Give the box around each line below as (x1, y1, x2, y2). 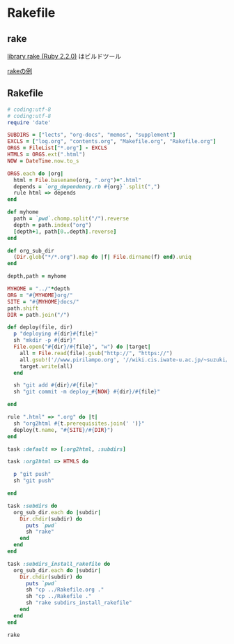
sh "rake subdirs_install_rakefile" (25, 599, 132, 606)
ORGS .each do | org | (7, 170, 64, 177)
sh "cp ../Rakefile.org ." (25, 586, 104, 594)
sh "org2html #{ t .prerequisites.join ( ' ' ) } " (13, 420, 145, 427)
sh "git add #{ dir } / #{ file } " (13, 382, 98, 389)
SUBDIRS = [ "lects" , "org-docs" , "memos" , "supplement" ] (7, 131, 176, 139)
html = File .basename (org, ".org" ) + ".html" (13, 177, 141, 184)
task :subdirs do (7, 502, 58, 509)
